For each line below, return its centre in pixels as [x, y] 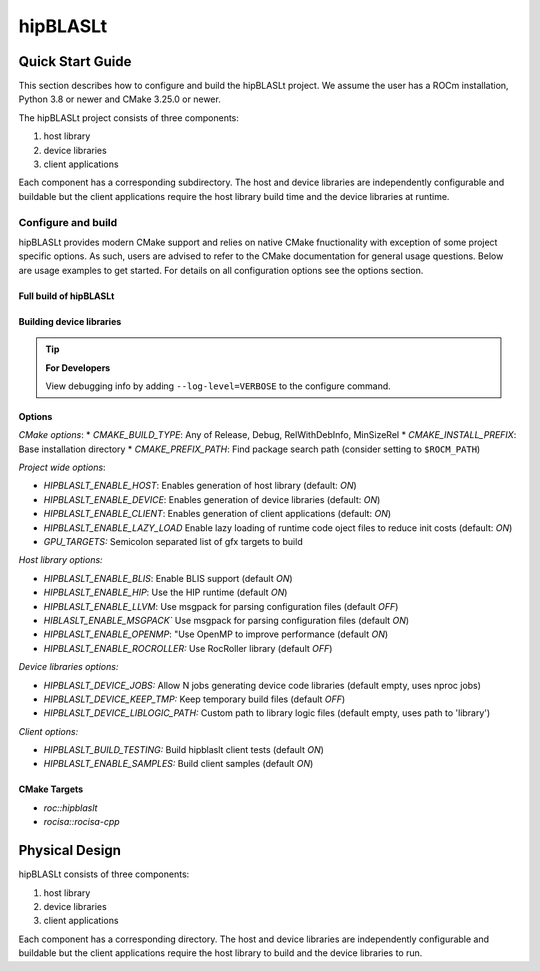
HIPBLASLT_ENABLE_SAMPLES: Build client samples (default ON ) [178, 764]
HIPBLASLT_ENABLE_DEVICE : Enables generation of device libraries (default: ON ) [212, 499]
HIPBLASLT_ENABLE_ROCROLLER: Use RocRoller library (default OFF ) [188, 648]
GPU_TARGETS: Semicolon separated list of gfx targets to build [173, 542]
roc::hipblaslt [70, 807]
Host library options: [61, 560]
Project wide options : [62, 467]
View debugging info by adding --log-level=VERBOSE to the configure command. [218, 386]
